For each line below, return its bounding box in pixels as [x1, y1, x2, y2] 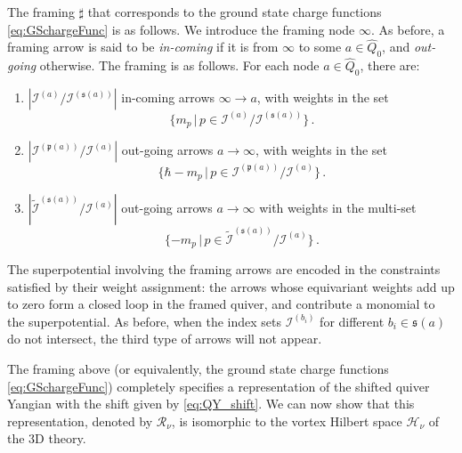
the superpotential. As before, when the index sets [7, 311, 281, 330]
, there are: [360, 56, 420, 75]
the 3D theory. [7, 429, 86, 448]
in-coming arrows [121, 88, 215, 107]
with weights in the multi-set [259, 198, 417, 216]
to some [298, 37, 342, 56]
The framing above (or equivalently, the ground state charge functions [7, 360, 389, 378]
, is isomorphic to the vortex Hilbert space [171, 411, 402, 430]
